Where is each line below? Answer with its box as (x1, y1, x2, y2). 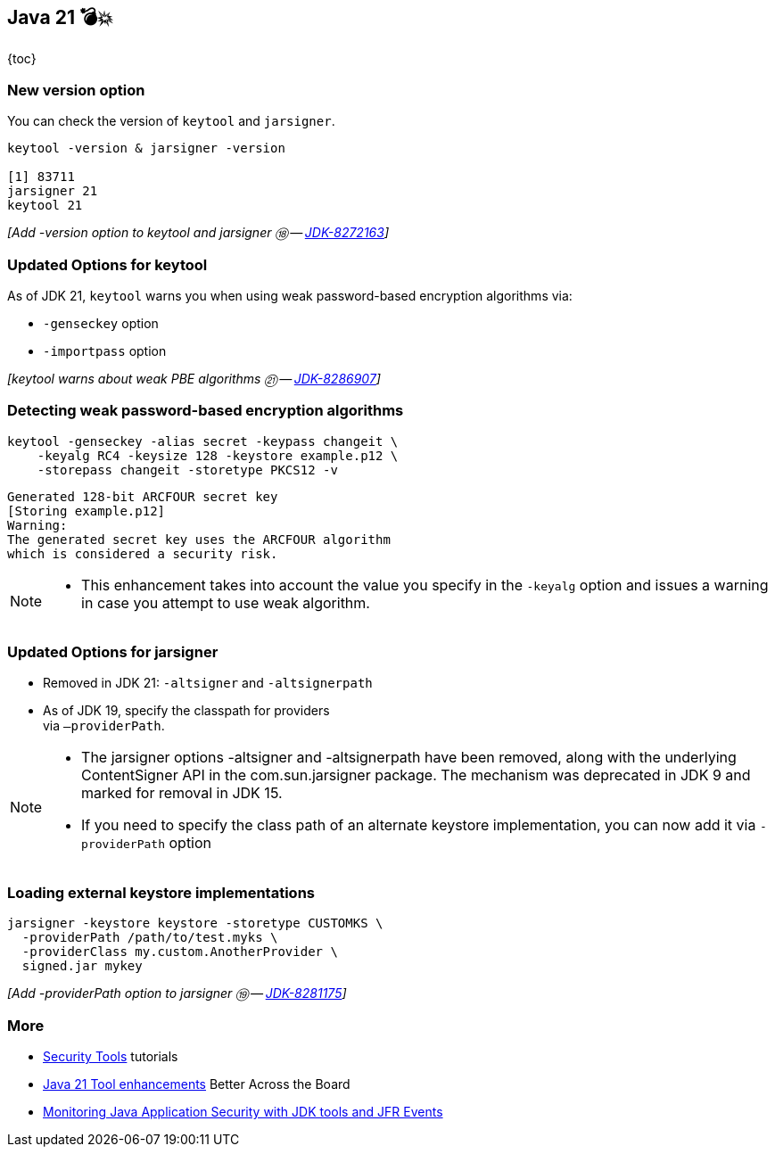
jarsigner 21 (7, 184, 98, 199)
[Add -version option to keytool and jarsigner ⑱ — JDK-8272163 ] (7, 225, 390, 241)
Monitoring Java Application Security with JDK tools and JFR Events (43, 1103, 443, 1119)
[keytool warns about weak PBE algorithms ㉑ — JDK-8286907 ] (7, 370, 381, 386)
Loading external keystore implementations (7, 883, 315, 902)
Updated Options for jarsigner (7, 643, 218, 662)
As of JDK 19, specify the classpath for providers (43, 703, 330, 719)
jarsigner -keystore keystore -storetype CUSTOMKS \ (7, 916, 383, 931)
